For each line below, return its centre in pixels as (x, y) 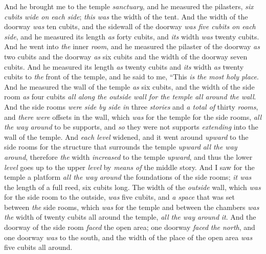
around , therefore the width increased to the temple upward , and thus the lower (128, 156)
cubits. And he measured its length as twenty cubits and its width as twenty (124, 66)
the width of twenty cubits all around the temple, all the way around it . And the (130, 217)
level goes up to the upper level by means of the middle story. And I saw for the (129, 167)
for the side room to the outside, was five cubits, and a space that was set (119, 197)
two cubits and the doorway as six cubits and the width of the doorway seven (126, 56)
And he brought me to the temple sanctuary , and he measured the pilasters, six (129, 6)
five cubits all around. (38, 247)
